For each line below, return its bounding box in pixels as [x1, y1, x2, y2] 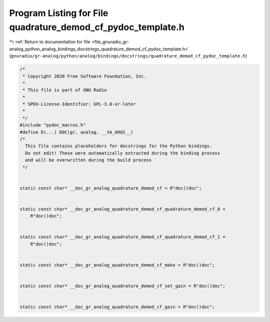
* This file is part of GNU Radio [22, 87, 107, 93]
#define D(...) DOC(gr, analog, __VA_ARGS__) [19, 129, 133, 135]
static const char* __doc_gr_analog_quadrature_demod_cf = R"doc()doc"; [19, 185, 202, 191]
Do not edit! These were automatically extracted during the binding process [25, 150, 220, 156]
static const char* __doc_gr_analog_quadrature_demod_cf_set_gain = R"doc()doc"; [19, 283, 226, 289]
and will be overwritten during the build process [25, 157, 152, 163]
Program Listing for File [9, 7, 108, 18]
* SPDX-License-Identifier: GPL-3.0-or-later [22, 101, 136, 107]
